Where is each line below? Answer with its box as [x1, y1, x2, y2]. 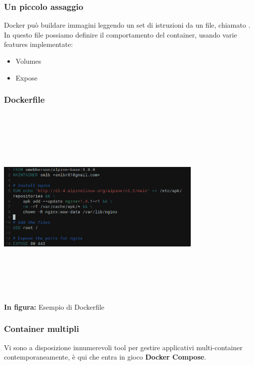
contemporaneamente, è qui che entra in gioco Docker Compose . [4, 352, 207, 362]
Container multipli [4, 323, 79, 335]
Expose [15, 72, 38, 82]
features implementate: [4, 39, 73, 49]
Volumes [15, 56, 42, 66]
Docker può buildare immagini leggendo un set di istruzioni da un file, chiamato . [4, 20, 251, 30]
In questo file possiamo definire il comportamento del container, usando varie [4, 29, 237, 40]
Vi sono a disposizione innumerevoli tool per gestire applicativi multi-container [4, 342, 243, 352]
